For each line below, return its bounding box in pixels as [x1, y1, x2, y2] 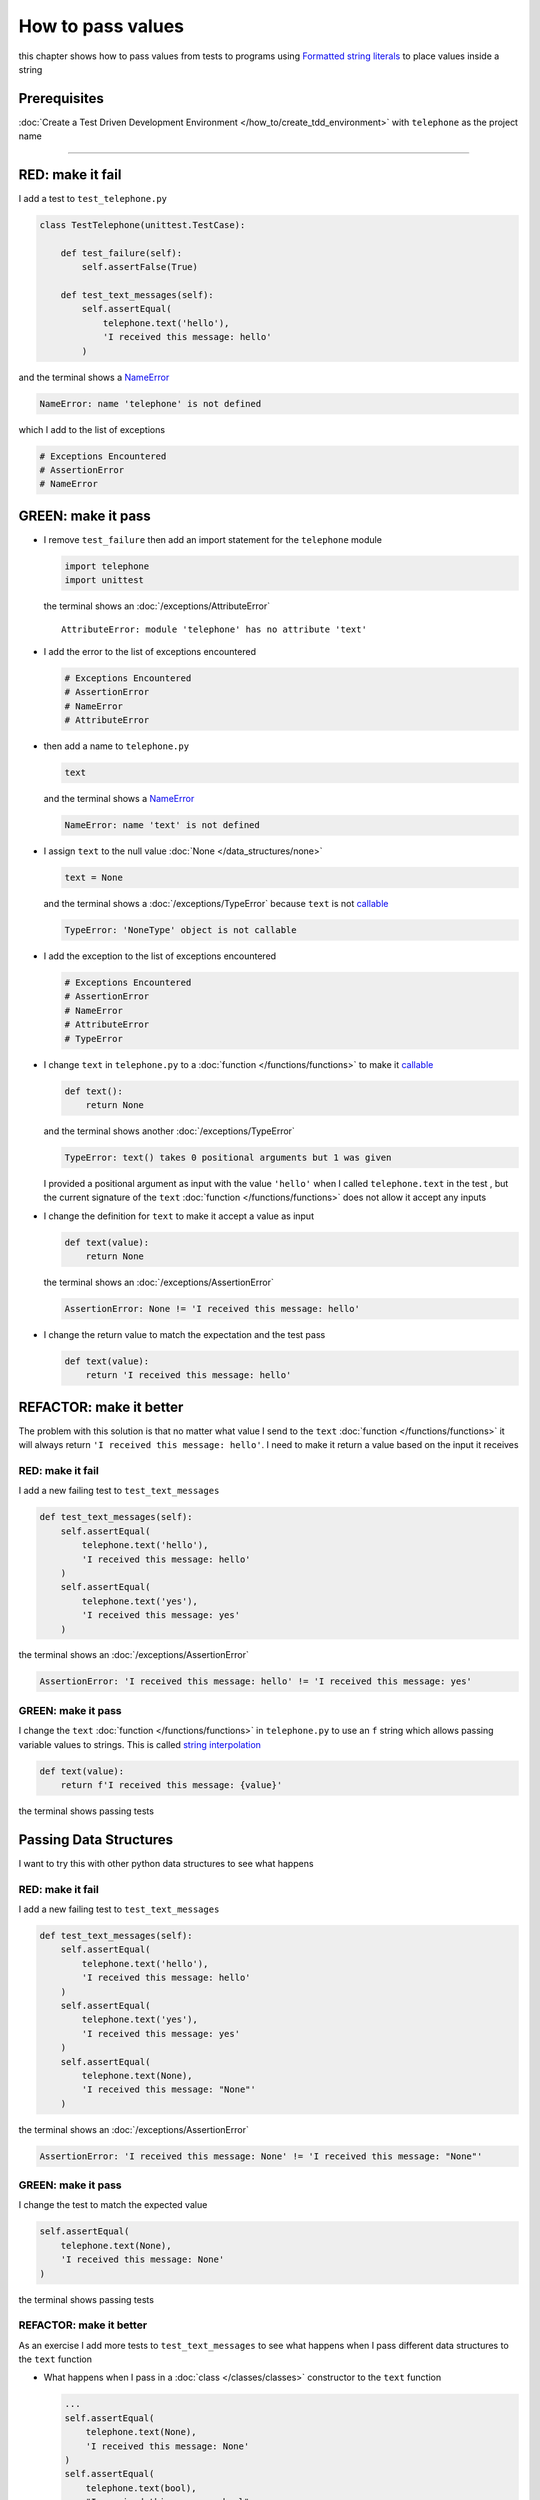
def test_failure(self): [60, 247, 183, 259]
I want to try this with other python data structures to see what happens [18, 1857, 314, 1869]
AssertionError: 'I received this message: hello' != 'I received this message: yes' [39, 1676, 472, 1687]
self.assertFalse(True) [81, 261, 199, 273]
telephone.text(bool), [85, 2482, 197, 2494]
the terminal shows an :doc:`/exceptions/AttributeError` [43, 600, 270, 612]
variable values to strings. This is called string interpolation [18, 1738, 262, 1750]
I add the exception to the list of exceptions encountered [43, 950, 277, 962]
